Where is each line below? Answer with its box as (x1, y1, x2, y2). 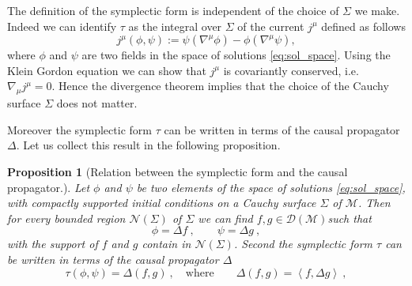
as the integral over (128, 17, 222, 34)
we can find (198, 209, 253, 226)
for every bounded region (7, 209, 126, 226)
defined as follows (321, 17, 406, 34)
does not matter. (56, 95, 138, 111)
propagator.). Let (7, 179, 90, 195)
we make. (354, 2, 400, 18)
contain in (142, 235, 191, 252)
